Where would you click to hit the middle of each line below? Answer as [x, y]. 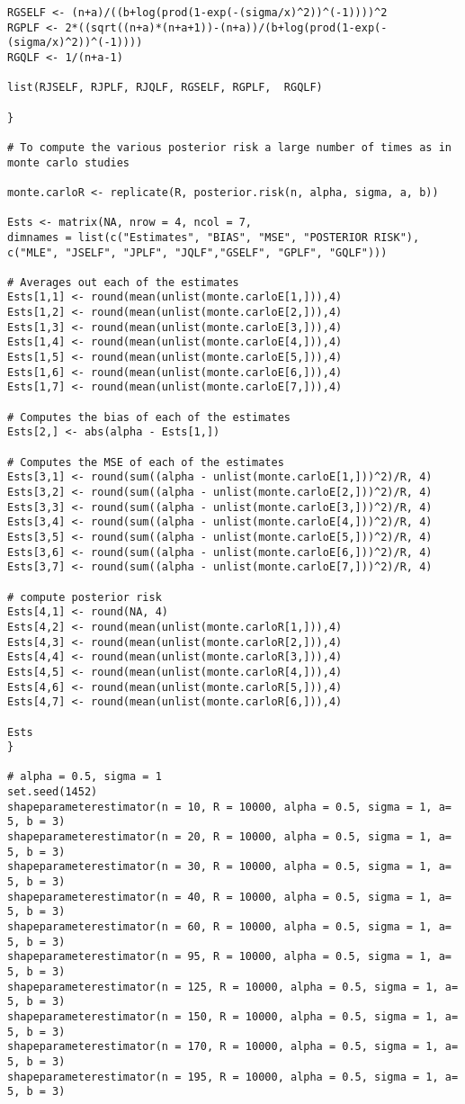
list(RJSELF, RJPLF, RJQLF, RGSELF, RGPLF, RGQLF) [165, 88]
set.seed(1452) [53, 792]
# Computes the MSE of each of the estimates [146, 462]
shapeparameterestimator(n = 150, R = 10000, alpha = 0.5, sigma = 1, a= [233, 1016]
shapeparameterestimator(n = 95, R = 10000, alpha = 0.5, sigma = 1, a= [229, 957]
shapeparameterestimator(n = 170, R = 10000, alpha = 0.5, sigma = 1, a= [233, 1047]
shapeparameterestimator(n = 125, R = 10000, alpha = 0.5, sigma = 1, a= [233, 987]
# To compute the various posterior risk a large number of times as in [229, 147]
